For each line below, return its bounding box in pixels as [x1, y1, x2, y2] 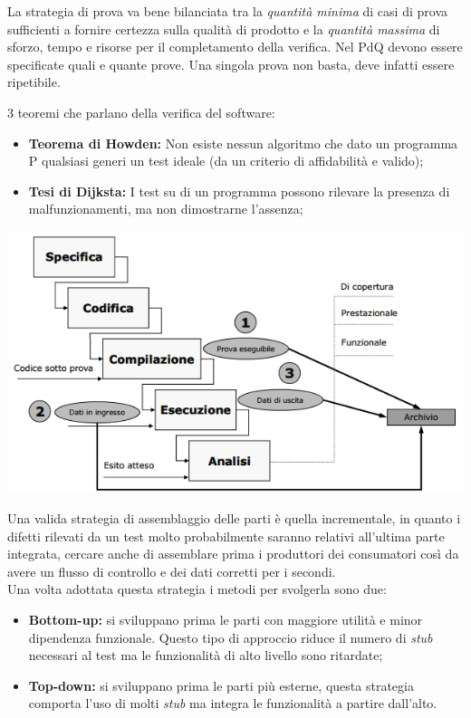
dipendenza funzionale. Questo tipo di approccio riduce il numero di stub [28, 627, 433, 646]
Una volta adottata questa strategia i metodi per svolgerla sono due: [7, 579, 387, 598]
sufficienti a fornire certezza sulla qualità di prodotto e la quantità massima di [7, 19, 440, 38]
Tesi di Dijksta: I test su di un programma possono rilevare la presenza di [28, 181, 450, 200]
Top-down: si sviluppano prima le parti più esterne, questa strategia [28, 675, 414, 694]
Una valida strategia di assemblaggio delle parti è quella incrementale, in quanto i [7, 509, 461, 528]
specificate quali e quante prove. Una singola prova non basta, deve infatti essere [7, 54, 455, 73]
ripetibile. [7, 72, 61, 91]
